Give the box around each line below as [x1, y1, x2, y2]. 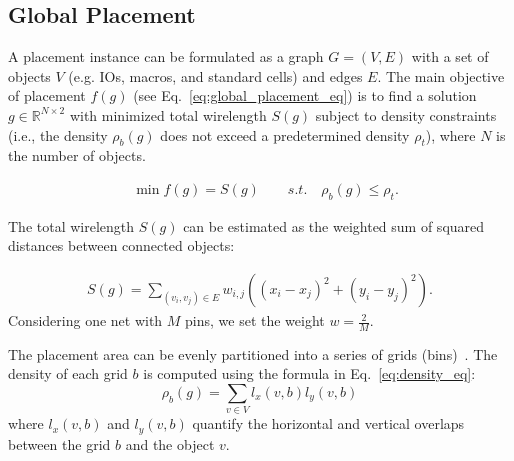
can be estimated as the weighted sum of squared [183, 215, 485, 236]
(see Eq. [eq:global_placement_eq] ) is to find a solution [133, 85, 477, 106]
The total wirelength [8, 215, 135, 236]
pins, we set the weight [185, 310, 325, 331]
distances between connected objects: [8, 235, 235, 256]
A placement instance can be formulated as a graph [8, 46, 324, 67]
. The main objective [377, 65, 505, 86]
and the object [125, 433, 215, 454]
